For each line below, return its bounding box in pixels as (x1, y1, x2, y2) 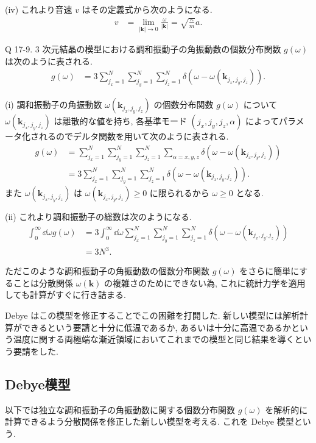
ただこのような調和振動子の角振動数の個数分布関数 (5, 264, 209, 277)
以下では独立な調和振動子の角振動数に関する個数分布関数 (5, 403, 235, 416)
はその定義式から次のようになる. (82, 3, 212, 15)
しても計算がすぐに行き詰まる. (5, 288, 126, 301)
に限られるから (149, 186, 209, 199)
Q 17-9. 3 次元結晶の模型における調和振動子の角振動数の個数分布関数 (5, 43, 281, 55)
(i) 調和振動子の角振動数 (5, 98, 102, 111)
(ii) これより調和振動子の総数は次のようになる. (5, 210, 192, 223)
